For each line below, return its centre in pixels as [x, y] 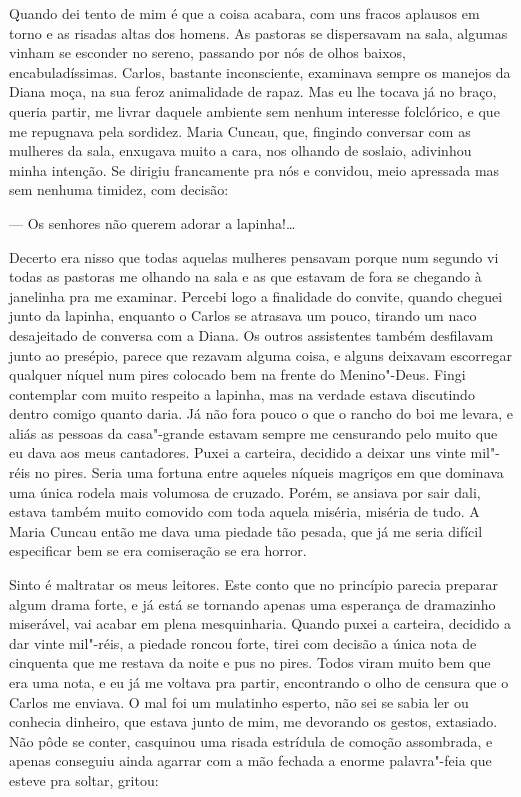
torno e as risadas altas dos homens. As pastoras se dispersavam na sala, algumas [258, 32]
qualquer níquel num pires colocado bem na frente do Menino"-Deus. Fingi [237, 374]
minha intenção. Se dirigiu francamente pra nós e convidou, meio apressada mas [254, 169]
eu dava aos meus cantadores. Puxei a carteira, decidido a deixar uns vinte [237, 452]
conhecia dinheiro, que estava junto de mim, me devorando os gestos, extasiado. [253, 721]
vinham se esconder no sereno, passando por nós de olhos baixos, [207, 52]
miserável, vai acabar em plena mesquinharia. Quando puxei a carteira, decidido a [260, 623]
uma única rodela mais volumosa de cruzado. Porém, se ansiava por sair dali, [245, 491]
